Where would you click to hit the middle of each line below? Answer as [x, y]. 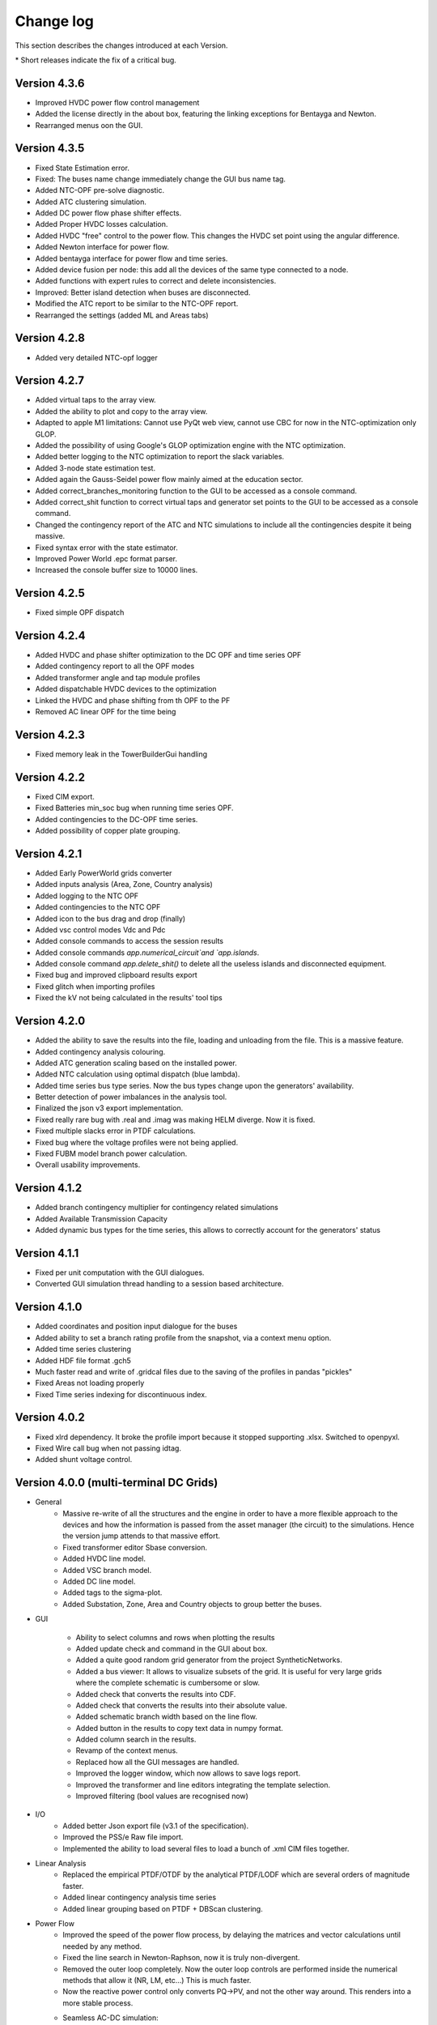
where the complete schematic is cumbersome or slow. [168, 1683]
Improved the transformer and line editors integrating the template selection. [203, 1784]
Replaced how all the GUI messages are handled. [157, 1762]
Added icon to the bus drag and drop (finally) [110, 919]
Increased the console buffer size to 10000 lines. [117, 570]
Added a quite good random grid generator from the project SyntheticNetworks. [209, 1660]
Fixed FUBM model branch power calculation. [111, 1153]
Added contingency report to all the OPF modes [115, 666]
